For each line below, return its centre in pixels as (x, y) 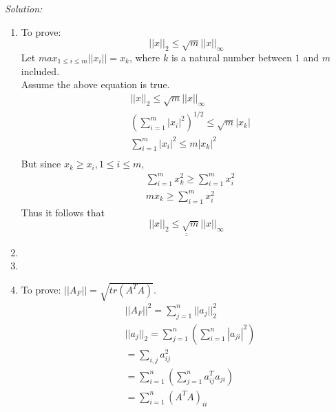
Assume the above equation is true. (95, 84)
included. (40, 71)
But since (41, 164)
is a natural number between (232, 57)
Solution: (24, 8)
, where (145, 57)
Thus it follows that (63, 212)
